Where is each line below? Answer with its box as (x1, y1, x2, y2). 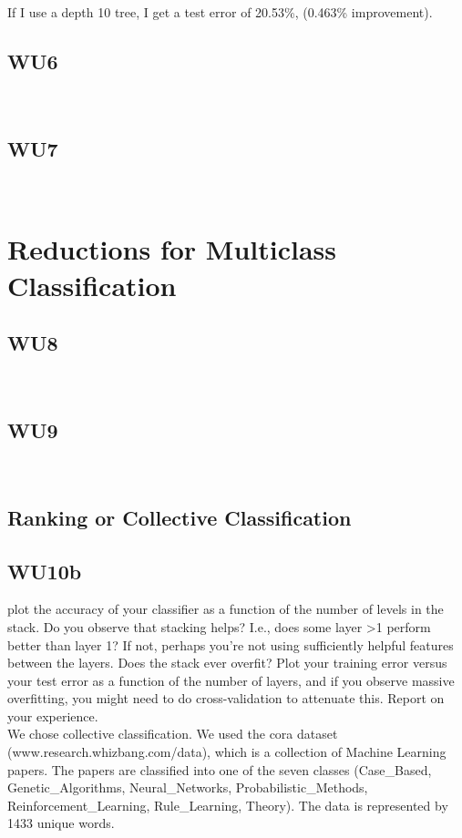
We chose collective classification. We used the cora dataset (7, 724, 338, 743)
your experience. (7, 706, 98, 725)
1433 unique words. (7, 813, 115, 833)
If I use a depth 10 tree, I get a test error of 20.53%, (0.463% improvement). (7, 3, 433, 21)
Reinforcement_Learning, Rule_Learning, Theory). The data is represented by (7, 795, 448, 814)
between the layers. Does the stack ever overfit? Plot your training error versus (7, 653, 447, 672)
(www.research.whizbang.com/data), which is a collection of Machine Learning (7, 742, 447, 761)
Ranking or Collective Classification (7, 503, 352, 531)
